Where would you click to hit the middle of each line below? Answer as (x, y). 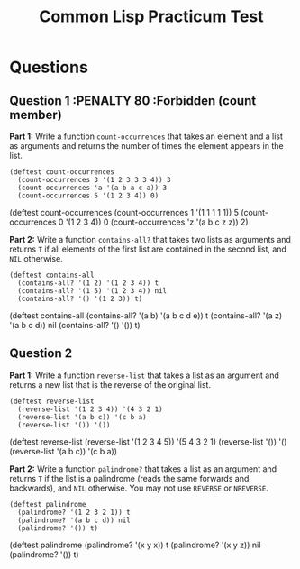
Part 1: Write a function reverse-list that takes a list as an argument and (144, 375)
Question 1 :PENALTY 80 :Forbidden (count (133, 101)
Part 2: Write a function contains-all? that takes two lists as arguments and (150, 239)
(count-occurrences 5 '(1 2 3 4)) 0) (88, 196)
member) (36, 115)
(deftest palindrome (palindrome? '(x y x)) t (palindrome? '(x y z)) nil (135, 545)
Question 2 (41, 353)
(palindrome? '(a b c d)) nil (74, 520)
